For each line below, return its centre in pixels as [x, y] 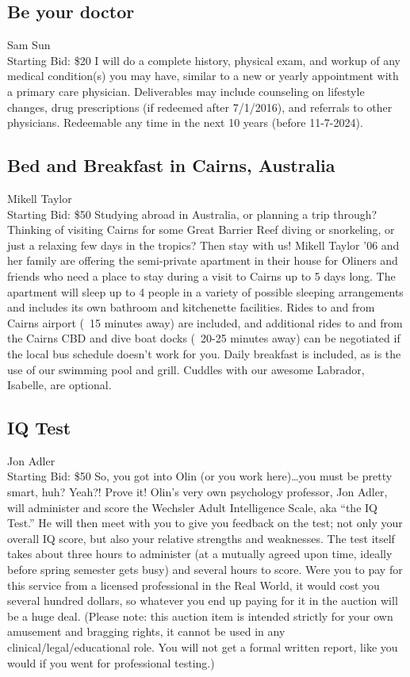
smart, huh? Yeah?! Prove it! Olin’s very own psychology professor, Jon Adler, [197, 492]
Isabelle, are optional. [59, 385]
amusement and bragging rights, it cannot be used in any [146, 631]
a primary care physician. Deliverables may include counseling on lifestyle [186, 91]
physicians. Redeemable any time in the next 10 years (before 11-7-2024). [185, 122]
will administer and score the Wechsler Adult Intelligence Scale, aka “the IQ [192, 507]
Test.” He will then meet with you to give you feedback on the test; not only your [205, 523]
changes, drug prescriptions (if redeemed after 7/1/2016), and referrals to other [200, 107]
